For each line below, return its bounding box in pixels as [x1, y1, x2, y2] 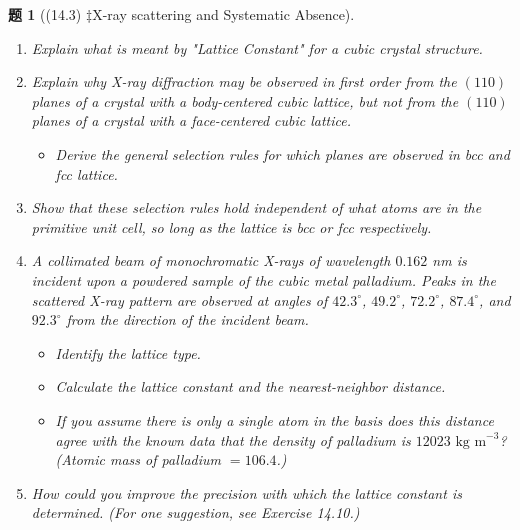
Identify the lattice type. [55, 342, 201, 363]
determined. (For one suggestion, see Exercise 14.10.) [31, 502, 360, 523]
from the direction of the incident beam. [66, 309, 309, 330]
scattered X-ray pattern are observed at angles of [31, 289, 328, 310]
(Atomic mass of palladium [55, 449, 221, 470]
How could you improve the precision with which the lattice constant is [31, 482, 462, 503]
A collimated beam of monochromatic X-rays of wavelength [31, 250, 391, 271]
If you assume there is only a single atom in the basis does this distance [55, 409, 494, 430]
